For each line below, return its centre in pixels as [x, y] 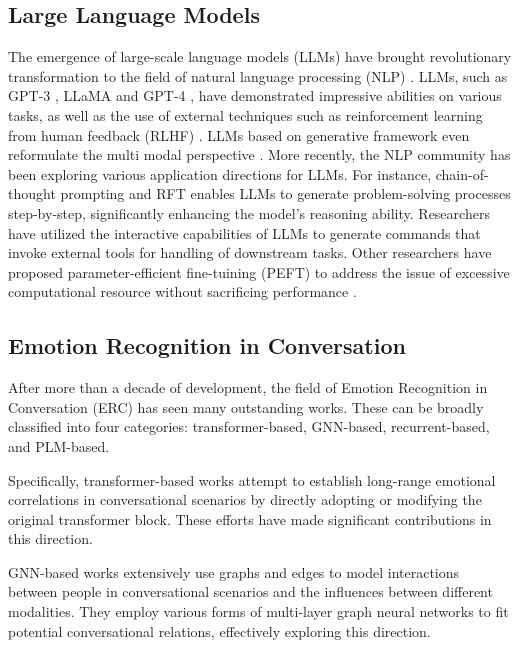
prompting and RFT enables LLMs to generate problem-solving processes [285, 193]
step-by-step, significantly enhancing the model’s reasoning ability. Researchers [249, 212]
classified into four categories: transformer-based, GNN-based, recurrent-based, [249, 426]
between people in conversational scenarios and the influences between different [250, 591]
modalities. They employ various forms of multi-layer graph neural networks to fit [258, 611]
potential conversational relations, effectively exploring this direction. [219, 630]
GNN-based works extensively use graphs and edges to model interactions [234, 571]
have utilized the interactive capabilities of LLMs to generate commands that [244, 232]
